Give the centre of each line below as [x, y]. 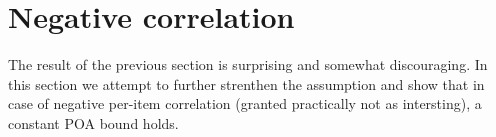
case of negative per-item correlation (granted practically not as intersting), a [245, 103]
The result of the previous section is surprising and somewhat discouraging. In [248, 64]
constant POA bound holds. [93, 122]
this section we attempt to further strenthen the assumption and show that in [246, 83]
